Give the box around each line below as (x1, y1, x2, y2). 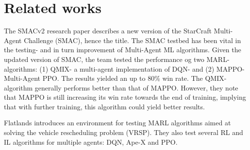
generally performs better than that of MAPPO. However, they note (34, 82, 238, 92)
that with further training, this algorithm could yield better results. (4, 101, 205, 111)
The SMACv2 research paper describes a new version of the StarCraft (4, 26, 212, 36)
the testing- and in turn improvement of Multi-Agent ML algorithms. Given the (4, 45, 241, 55)
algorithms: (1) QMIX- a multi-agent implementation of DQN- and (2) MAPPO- (4, 63, 245, 74)
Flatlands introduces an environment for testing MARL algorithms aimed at (4, 118, 231, 128)
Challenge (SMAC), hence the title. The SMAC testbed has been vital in (24, 35, 241, 45)
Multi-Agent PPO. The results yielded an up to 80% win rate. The (4, 73, 203, 83)
